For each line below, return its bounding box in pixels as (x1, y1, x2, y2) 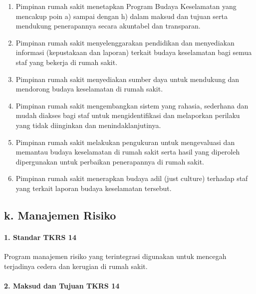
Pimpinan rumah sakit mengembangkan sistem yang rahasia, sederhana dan (15, 100, 249, 110)
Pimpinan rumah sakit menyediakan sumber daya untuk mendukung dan (15, 73, 240, 84)
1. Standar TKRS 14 (4, 231, 76, 242)
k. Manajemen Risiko (4, 207, 116, 222)
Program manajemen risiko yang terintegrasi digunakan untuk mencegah (4, 251, 227, 261)
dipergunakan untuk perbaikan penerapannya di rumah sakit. (15, 156, 204, 166)
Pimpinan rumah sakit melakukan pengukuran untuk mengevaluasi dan (15, 136, 235, 147)
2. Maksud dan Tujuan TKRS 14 (4, 280, 120, 290)
